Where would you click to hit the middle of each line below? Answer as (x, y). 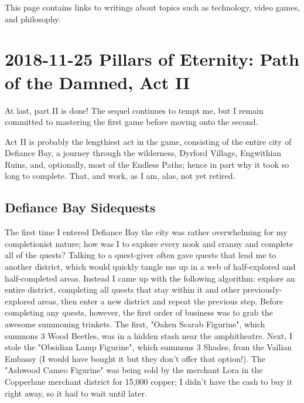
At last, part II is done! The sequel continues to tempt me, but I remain (134, 110)
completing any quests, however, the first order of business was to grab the (139, 312)
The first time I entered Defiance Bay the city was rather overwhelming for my (146, 232)
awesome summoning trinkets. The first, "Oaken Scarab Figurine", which (135, 324)
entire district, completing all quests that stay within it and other (122, 289)
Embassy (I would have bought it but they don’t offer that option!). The (135, 358)
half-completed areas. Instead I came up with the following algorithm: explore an (150, 278)
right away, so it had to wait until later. (76, 393)
